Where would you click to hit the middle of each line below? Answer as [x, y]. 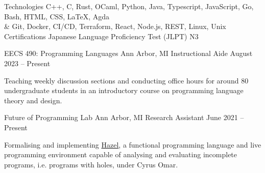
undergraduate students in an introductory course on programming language [124, 90]
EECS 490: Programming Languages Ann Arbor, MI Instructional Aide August [128, 53]
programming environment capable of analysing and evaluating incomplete [121, 154]
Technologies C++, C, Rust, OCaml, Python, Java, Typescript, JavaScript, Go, [129, 6]
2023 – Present [27, 63]
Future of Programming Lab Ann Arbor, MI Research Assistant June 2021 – [124, 117]
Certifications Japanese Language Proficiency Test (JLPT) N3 [101, 36]
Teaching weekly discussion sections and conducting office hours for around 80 [126, 80]
